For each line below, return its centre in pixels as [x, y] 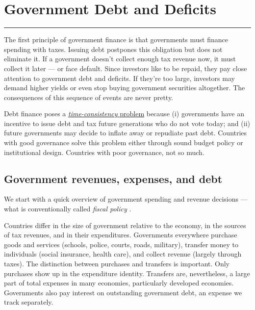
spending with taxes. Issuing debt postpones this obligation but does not [113, 49]
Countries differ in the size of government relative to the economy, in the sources [125, 225]
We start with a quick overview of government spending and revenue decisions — [126, 199]
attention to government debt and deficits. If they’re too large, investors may [119, 78]
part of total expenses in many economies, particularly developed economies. [119, 283]
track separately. [29, 302]
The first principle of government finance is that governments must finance [116, 39]
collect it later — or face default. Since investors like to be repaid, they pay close [126, 68]
